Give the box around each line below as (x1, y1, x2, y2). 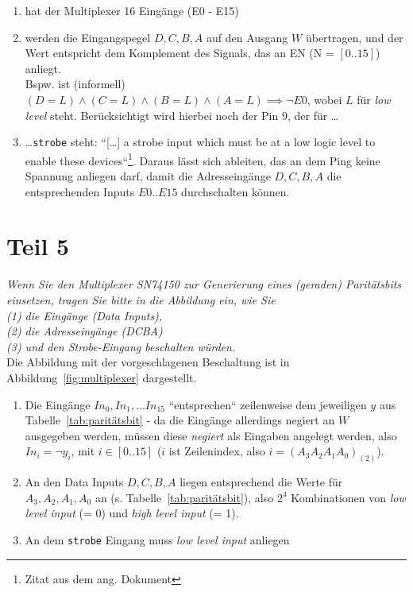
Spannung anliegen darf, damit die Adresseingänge (25, 168, 271, 184)
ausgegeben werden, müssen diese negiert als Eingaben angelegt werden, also (25, 427, 397, 443)
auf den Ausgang (206, 29, 288, 45)
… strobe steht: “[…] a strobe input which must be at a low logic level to (25, 133, 376, 150)
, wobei (307, 91, 342, 107)
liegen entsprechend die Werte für (179, 474, 343, 490)
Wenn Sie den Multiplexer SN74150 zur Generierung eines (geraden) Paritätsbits (6, 276, 402, 292)
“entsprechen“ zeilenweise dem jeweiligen (168, 396, 367, 412)
